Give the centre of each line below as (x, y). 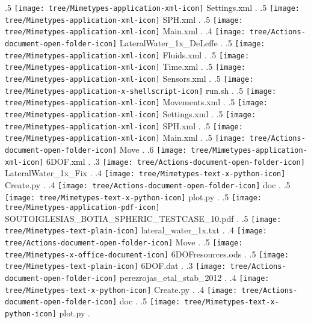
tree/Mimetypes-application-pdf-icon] (82, 208)
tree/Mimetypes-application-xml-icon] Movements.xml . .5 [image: (137, 102)
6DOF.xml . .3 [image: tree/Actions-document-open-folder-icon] (176, 161)
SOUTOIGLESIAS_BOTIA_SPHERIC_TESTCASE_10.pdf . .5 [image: (143, 218)
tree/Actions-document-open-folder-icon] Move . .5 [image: (124, 242)
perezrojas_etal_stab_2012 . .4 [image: (194, 278)
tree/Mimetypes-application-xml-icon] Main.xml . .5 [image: (125, 137)
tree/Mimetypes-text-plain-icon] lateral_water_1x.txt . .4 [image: (136, 230)
